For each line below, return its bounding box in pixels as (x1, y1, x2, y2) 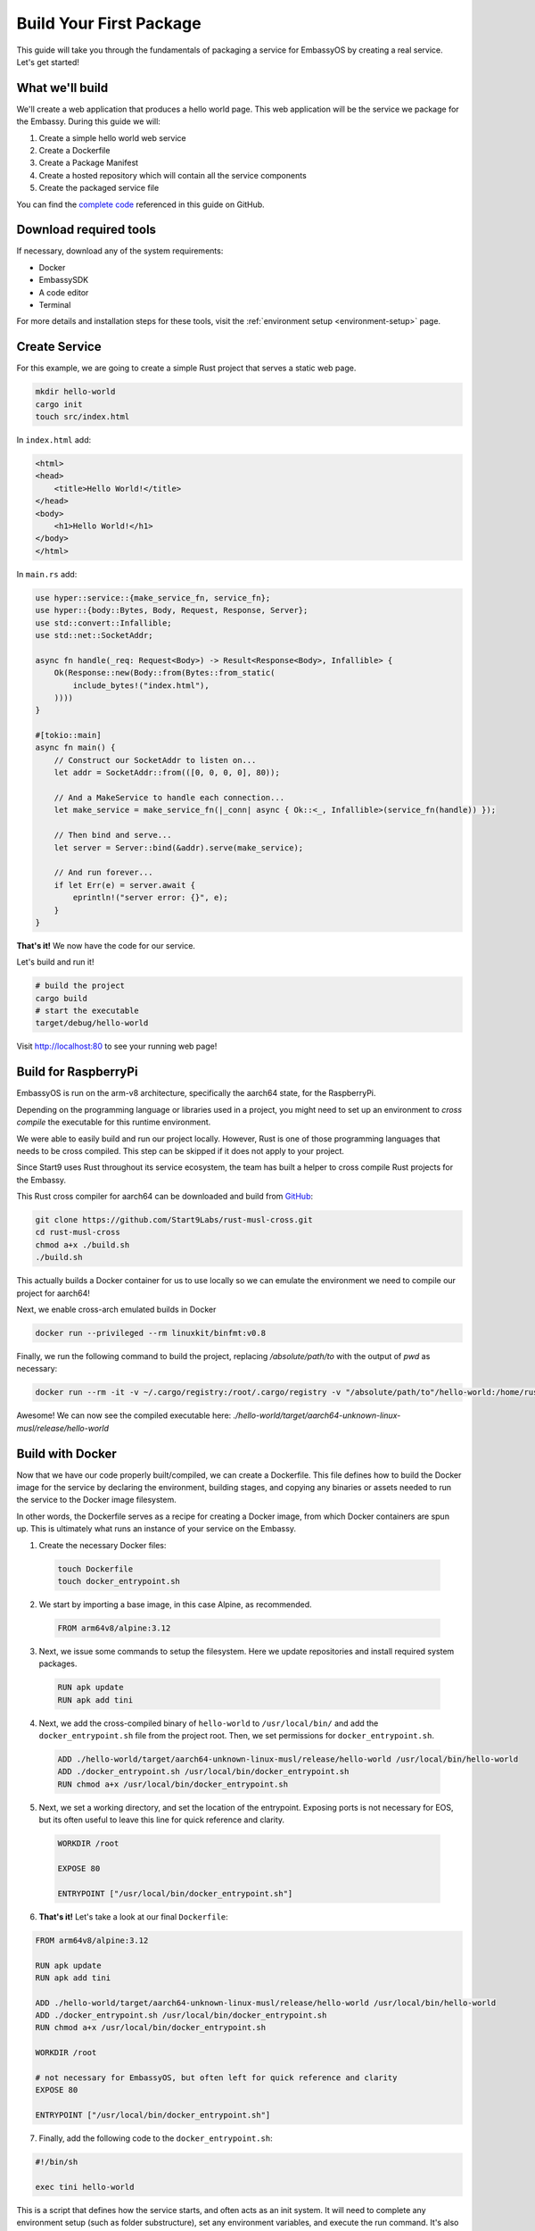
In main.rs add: (16, 568, 78, 579)
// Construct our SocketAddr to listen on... (53, 755, 257, 765)
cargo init (35, 399, 83, 410)
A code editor (38, 286, 89, 298)
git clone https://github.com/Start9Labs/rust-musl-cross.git (35, 1215, 313, 1225)
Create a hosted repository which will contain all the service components (38, 170, 307, 180)
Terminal (38, 300, 71, 311)
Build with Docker (16, 1446, 118, 1461)
